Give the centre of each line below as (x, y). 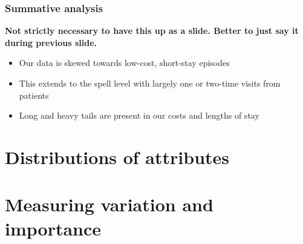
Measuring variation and (109, 204)
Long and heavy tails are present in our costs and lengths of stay (139, 115)
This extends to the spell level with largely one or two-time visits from (150, 83)
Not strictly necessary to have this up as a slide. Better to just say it (152, 31)
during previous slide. (51, 42)
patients (34, 95)
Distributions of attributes (117, 157)
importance (53, 228)
